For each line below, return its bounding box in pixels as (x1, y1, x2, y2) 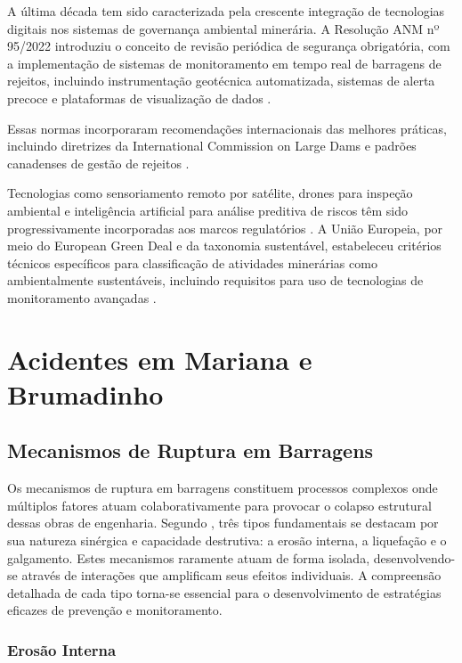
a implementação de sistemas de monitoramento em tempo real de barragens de (7, 53, 442, 72)
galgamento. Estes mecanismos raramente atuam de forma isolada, (7, 548, 370, 567)
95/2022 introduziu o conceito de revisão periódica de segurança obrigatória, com (7, 37, 450, 55)
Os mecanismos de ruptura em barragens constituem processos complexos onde (7, 479, 438, 497)
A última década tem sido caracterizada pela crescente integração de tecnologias (7, 2, 445, 20)
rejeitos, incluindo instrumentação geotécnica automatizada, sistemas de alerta (7, 71, 435, 90)
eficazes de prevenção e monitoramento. (7, 601, 223, 619)
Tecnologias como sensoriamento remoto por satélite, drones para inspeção (7, 184, 413, 202)
